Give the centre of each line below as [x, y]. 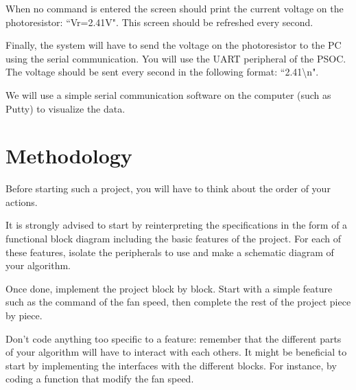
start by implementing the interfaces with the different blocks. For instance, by [171, 365]
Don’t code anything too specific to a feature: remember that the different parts [174, 338]
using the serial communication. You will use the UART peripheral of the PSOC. [176, 58]
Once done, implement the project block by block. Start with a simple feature [169, 288]
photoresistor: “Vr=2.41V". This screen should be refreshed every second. [159, 22]
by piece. [24, 316]
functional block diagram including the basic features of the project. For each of [173, 239]
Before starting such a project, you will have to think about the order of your [168, 188]
